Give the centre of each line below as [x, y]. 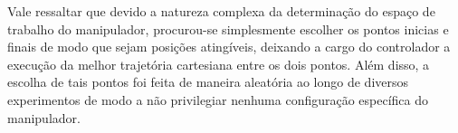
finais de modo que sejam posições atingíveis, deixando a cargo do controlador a [229, 47]
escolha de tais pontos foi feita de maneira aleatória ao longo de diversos [208, 82]
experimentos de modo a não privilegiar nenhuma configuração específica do [218, 99]
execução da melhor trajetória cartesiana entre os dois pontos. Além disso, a [219, 64]
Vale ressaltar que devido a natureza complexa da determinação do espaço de [221, 11]
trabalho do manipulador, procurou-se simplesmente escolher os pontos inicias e [228, 28]
